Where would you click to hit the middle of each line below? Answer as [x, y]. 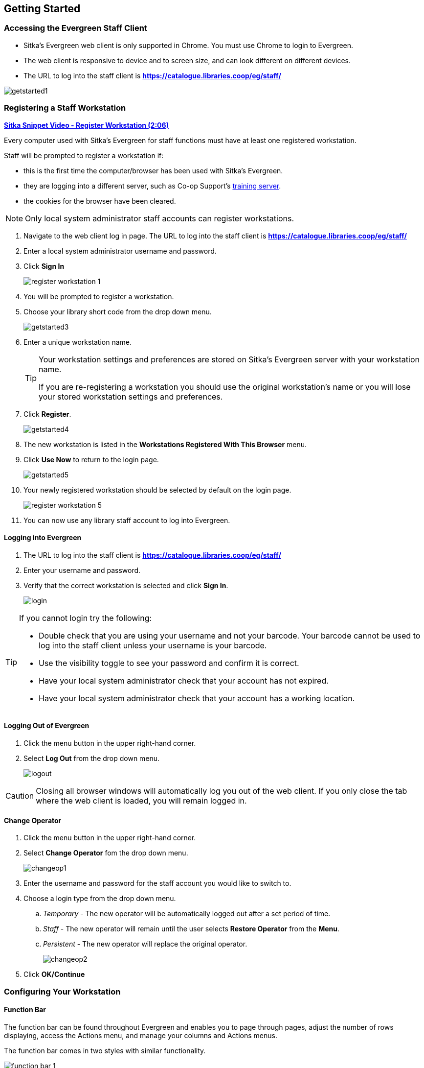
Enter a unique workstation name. [78, 342]
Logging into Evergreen [43, 538]
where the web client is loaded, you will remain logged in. [141, 800]
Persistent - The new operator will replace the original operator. [145, 944]
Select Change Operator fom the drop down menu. [106, 853]
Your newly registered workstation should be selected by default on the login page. [157, 490]
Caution [20, 795]
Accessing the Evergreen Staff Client [76, 28]
